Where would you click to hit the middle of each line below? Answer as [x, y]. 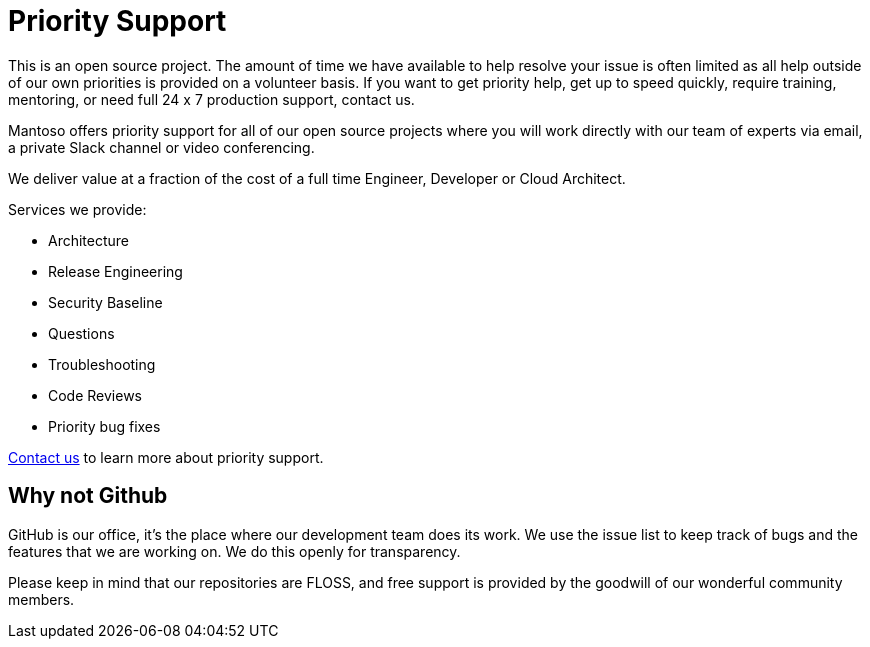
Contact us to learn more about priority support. [166, 457]
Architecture [89, 240]
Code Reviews [95, 395]
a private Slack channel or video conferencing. [161, 147]
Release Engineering [115, 271]
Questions [81, 333]
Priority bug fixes [104, 426]
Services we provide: [77, 209]
